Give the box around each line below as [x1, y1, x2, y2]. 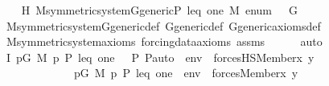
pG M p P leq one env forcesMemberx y [73, 64, 298, 81]
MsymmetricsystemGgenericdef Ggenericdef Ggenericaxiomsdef [6, 17, 321, 34]
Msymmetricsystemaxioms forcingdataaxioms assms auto [6, 33, 323, 50]
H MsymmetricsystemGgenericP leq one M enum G [21, 2, 298, 18]
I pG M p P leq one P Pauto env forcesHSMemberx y [6, 48, 315, 65]
